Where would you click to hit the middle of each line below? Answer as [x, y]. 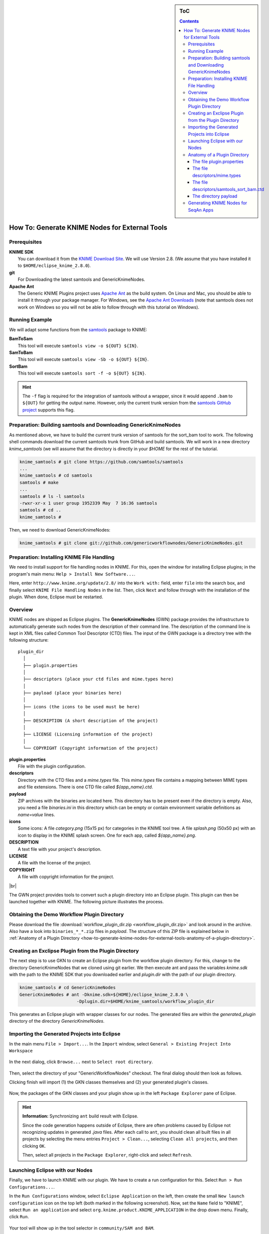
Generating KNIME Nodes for [218, 203]
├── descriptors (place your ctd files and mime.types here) [98, 679]
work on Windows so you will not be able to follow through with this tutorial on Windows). [109, 307]
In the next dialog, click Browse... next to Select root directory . [81, 1062]
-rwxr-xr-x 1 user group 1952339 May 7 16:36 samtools [88, 503]
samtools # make [39, 482]
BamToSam [21, 339]
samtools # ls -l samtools [52, 496]
